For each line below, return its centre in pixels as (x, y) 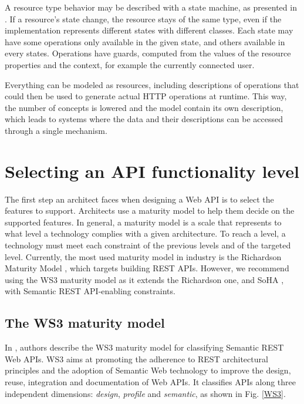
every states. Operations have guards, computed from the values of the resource (148, 53)
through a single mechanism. (56, 130)
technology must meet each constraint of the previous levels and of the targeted (148, 245)
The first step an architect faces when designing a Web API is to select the (139, 199)
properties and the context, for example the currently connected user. (130, 64)
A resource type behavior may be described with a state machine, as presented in (151, 7)
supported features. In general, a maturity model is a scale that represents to (143, 222)
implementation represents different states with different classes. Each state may (149, 30)
